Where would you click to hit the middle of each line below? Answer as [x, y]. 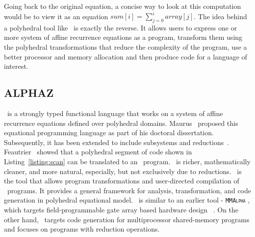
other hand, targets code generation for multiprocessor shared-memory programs [127, 219]
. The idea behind [220, 16]
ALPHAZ [29, 93]
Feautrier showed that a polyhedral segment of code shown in [98, 152]
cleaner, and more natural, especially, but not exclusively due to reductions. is [123, 171]
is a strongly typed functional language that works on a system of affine [115, 113]
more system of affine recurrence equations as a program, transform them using [123, 37]
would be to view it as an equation [56, 16]
